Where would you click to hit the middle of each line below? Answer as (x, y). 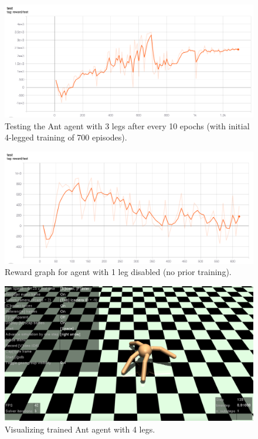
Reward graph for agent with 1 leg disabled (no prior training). (118, 272)
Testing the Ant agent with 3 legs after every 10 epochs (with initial (127, 125)
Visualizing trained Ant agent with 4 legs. (80, 429)
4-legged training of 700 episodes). (66, 137)
